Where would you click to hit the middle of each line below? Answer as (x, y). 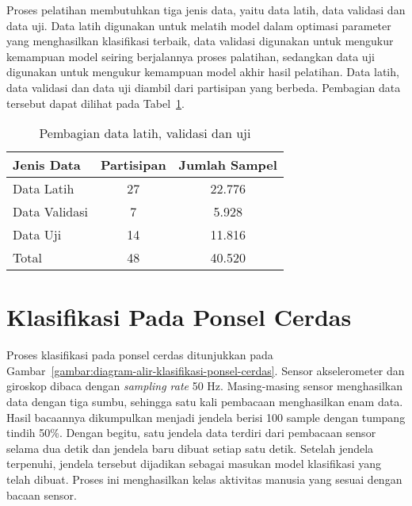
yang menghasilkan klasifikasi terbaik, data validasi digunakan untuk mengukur (200, 41)
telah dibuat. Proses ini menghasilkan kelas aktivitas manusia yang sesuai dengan (204, 479)
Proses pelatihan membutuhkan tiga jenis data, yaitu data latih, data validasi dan (206, 10)
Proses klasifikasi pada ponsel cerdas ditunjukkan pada (140, 355)
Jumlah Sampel (228, 165)
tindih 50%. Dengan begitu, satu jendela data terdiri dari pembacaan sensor (191, 433)
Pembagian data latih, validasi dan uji (145, 133)
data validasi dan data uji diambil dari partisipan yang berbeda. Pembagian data (204, 87)
